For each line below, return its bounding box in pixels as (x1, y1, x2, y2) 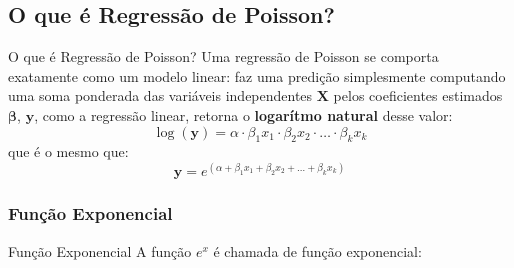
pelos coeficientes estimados (333, 85, 503, 106)
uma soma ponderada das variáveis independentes (8, 85, 313, 106)
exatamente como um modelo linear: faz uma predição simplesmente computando (8, 65, 506, 86)
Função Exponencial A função (8, 240, 192, 261)
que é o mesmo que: (8, 141, 129, 162)
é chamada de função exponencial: (213, 240, 422, 261)
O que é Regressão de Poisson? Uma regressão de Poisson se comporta (8, 46, 439, 67)
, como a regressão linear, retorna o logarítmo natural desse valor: (34, 104, 453, 125)
